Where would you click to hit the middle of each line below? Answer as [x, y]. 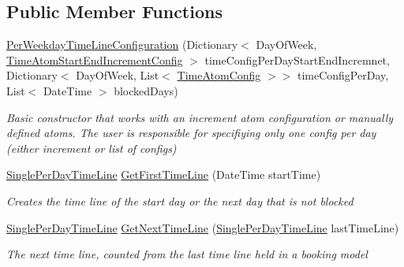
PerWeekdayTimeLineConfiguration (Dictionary [122, 44]
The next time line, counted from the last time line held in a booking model [187, 254]
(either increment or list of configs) [92, 148]
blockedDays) [146, 90]
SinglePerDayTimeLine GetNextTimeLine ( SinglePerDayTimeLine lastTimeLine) [203, 227]
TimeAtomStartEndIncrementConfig [95, 59]
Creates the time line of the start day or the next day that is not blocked [180, 200]
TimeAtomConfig [219, 75]
